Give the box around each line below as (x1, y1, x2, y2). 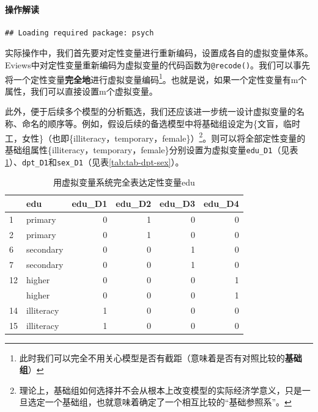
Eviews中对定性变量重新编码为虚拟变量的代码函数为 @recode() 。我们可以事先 (5, 58, 311, 71)
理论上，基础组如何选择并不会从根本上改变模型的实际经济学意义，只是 (19, 383, 302, 396)
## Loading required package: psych (5, 28, 154, 37)
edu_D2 (116, 197, 152, 209)
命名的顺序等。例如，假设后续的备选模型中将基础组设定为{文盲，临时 (21, 117, 300, 130)
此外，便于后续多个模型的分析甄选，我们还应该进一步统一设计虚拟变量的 (5, 105, 296, 118)
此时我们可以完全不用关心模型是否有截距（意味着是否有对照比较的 (19, 351, 285, 364)
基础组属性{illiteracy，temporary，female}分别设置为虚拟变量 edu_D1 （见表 (5, 143, 298, 156)
